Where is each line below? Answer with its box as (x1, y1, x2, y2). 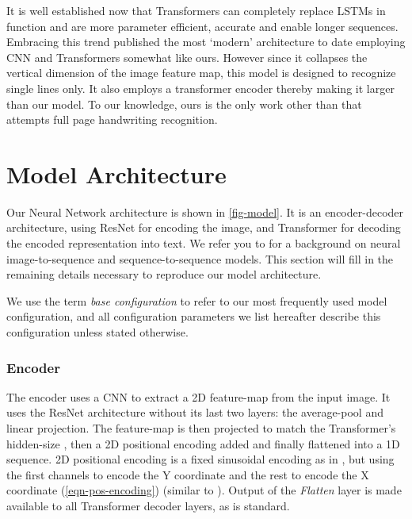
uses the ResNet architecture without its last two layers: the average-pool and (6, 404, 383, 421)
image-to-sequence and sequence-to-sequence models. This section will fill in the (6, 250, 394, 267)
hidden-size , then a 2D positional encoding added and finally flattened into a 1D (6, 435, 400, 452)
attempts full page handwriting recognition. (6, 111, 218, 128)
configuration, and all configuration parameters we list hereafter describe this (6, 308, 381, 325)
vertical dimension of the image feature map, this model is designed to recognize (6, 64, 396, 81)
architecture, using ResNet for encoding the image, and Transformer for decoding (6, 219, 401, 236)
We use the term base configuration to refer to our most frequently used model (6, 292, 387, 309)
